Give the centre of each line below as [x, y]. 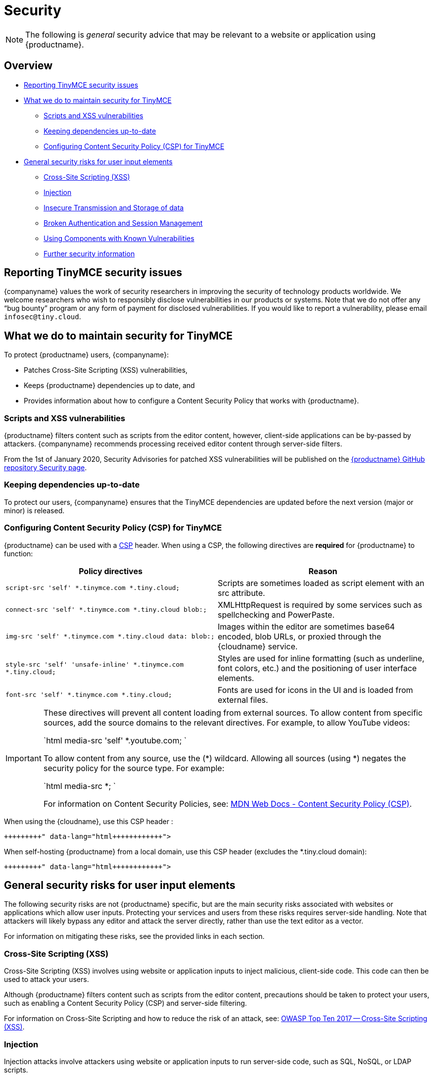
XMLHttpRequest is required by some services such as [320, 605]
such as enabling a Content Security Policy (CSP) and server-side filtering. [125, 1003]
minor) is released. [34, 510]
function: [19, 553]
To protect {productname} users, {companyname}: [86, 355]
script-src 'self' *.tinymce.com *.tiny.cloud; [93, 588]
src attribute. [241, 593]
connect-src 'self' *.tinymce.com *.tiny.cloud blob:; [106, 610]
